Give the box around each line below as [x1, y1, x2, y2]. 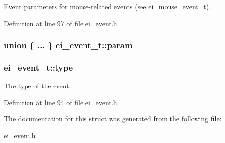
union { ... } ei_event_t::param [4, 39, 133, 51]
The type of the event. [4, 81, 71, 91]
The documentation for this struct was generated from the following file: [4, 114, 222, 124]
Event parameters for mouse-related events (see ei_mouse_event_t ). [4, 1, 211, 11]
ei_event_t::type [4, 61, 73, 73]
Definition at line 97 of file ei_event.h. [4, 18, 119, 28]
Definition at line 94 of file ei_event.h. [4, 97, 119, 107]
